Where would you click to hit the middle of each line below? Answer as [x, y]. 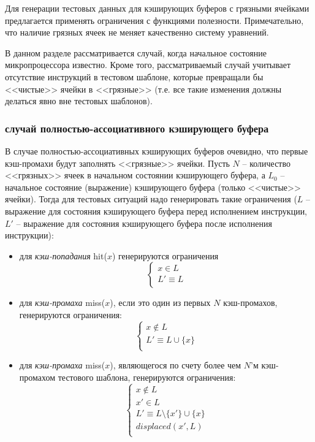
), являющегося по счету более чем [176, 365]
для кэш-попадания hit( [63, 255]
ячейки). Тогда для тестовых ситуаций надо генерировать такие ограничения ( [151, 199]
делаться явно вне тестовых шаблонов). [79, 101]
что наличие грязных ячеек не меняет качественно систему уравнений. [137, 32]
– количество [266, 163]
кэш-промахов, [250, 303]
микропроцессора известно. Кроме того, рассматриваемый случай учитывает [148, 65]
